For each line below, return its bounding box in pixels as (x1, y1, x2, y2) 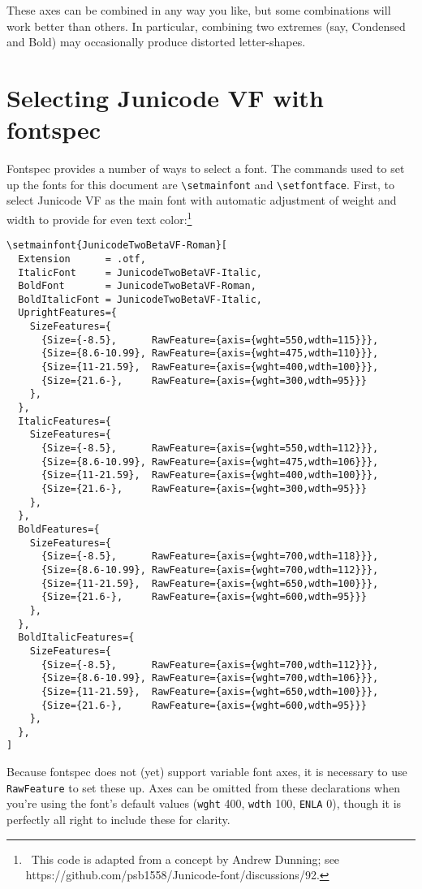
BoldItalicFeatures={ (18, 632, 135, 644)
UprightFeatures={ (18, 307, 118, 319)
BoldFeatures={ (18, 523, 100, 535)
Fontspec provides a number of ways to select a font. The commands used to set (6, 160, 405, 177)
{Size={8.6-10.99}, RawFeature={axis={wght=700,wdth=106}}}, (41, 672, 379, 684)
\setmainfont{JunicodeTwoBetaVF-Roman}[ (6, 240, 228, 252)
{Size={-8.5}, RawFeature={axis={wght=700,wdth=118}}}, (41, 550, 379, 563)
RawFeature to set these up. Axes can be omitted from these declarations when (6, 779, 400, 796)
